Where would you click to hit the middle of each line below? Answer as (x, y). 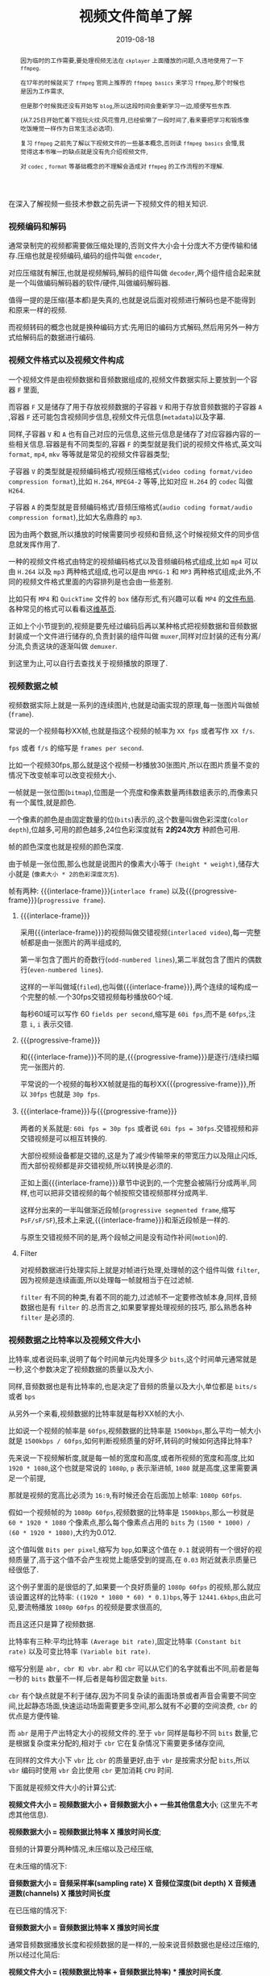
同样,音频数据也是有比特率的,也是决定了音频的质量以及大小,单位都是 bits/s (133, 1387)
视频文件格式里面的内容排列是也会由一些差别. (98, 581)
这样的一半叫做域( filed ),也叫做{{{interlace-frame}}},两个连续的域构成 (136, 987)
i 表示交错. (55, 1024)
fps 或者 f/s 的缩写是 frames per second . (76, 748)
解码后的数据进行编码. (59, 337)
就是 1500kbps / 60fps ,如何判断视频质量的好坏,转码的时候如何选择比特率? (130, 1441)
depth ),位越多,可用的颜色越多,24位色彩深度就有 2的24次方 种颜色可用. (124, 830)
